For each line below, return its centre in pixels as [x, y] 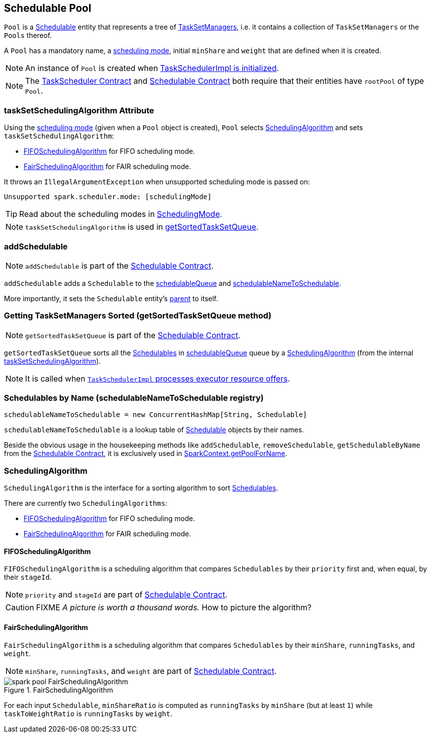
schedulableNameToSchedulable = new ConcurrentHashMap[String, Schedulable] [156, 415]
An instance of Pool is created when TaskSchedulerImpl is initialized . [152, 68]
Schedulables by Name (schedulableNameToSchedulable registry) [134, 398]
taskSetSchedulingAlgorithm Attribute [79, 110]
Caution [20, 608]
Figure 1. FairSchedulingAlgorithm [59, 690]
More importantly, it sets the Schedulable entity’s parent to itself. [111, 298]
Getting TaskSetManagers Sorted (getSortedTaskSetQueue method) [138, 316]
